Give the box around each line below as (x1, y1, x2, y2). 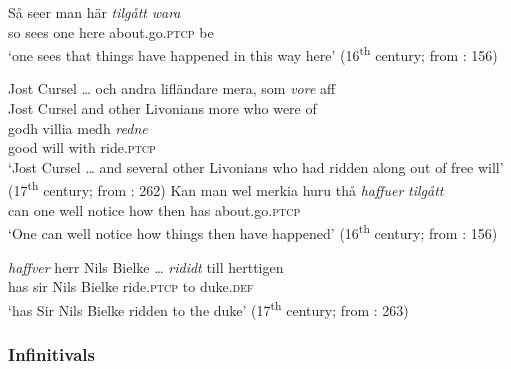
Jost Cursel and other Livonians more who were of (8, 98, 317, 119)
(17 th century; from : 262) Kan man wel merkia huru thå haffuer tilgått (8, 177, 444, 201)
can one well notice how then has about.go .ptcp (8, 199, 301, 220)
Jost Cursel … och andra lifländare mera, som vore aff (8, 78, 336, 99)
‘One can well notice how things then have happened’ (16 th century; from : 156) (8, 220, 498, 243)
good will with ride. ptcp (8, 137, 156, 158)
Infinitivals (8, 341, 95, 366)
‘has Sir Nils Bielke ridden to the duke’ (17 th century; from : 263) (8, 296, 409, 320)
